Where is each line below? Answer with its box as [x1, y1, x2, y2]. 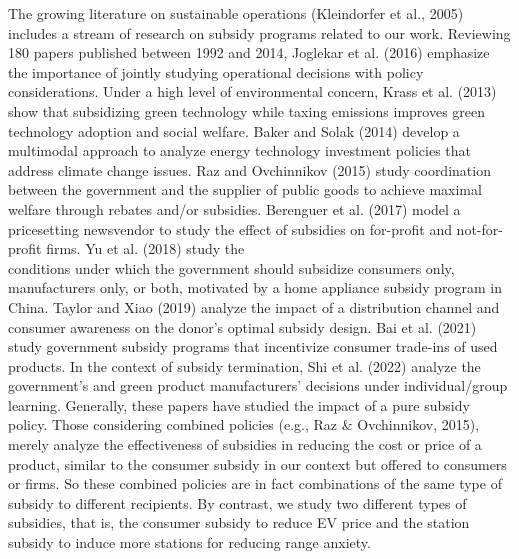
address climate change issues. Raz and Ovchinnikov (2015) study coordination [8, 159, 491, 180]
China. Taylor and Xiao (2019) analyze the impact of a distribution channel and [8, 296, 500, 317]
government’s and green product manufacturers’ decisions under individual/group [8, 375, 508, 396]
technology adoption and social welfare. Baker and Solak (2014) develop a [8, 120, 460, 141]
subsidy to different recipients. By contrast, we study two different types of [8, 492, 467, 513]
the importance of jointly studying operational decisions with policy [8, 61, 424, 82]
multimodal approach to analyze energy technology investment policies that [8, 140, 472, 161]
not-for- [456, 218, 503, 239]
